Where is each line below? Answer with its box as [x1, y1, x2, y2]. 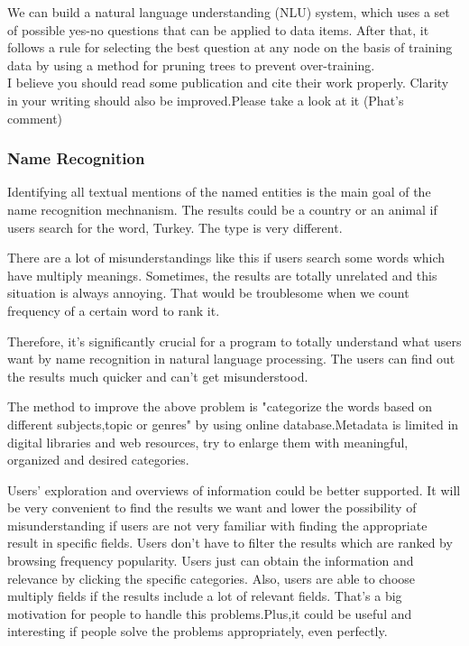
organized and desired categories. [7, 450, 189, 469]
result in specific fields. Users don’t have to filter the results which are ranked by [7, 533, 453, 552]
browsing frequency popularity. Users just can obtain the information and [7, 551, 414, 570]
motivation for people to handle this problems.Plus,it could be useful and [7, 604, 412, 623]
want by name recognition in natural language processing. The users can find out [7, 349, 455, 368]
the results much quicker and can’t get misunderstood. [7, 366, 308, 385]
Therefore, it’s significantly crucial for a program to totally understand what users [7, 331, 462, 350]
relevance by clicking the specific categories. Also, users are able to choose [7, 568, 416, 587]
